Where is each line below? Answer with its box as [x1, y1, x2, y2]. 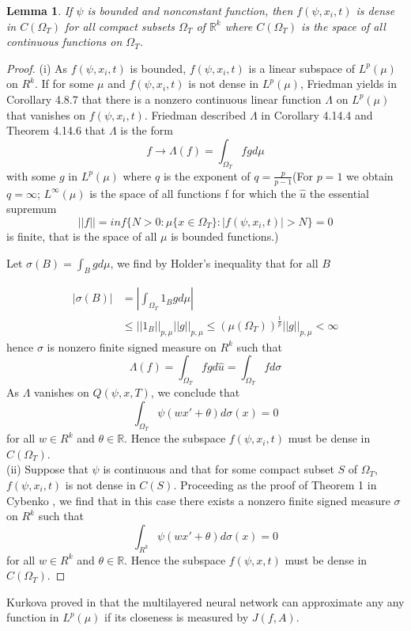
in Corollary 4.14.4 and [261, 106, 373, 123]
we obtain [346, 167, 394, 184]
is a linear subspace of [248, 59, 355, 76]
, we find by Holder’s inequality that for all [110, 254, 319, 271]
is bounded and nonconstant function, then [87, 2, 293, 18]
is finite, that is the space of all [6, 227, 157, 244]
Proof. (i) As [6, 59, 68, 76]
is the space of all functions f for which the [89, 184, 296, 201]
